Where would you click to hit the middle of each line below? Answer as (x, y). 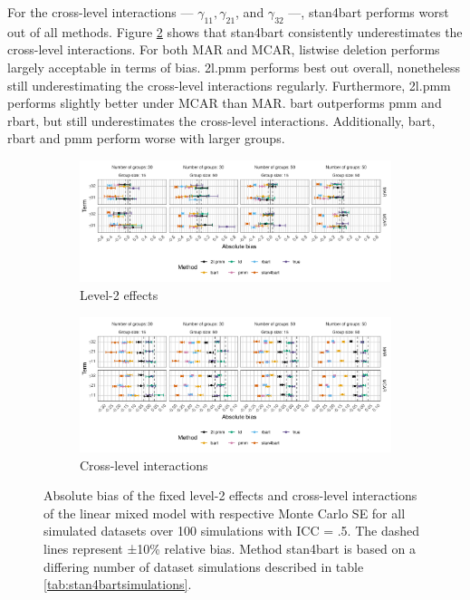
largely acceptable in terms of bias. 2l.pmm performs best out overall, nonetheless (234, 67)
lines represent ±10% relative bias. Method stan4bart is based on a (230, 548)
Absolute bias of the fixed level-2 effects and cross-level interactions (230, 495)
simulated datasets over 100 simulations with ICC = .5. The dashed (232, 531)
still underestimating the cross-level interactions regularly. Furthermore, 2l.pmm (229, 85)
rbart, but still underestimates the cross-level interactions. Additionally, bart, (221, 120)
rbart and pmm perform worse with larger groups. (146, 138)
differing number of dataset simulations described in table (204, 566)
